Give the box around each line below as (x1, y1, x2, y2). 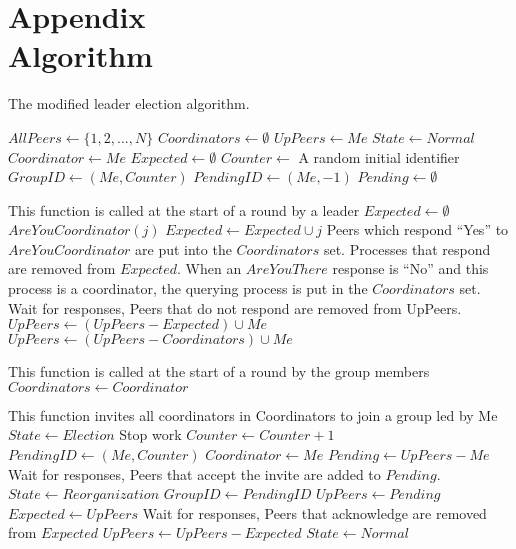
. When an (176, 258, 242, 279)
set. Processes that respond (323, 238, 491, 259)
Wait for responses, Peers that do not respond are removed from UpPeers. (8, 297, 462, 318)
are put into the (135, 238, 232, 259)
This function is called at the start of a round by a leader (8, 199, 360, 220)
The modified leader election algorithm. (8, 93, 250, 114)
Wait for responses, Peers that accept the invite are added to (8, 463, 381, 484)
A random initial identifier (298, 146, 460, 167)
